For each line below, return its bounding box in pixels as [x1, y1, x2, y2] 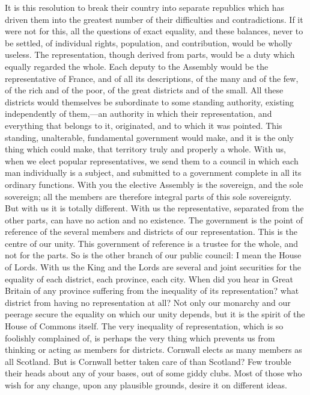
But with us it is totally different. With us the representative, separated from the [5, 202, 304, 214]
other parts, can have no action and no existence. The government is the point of [5, 213, 303, 226]
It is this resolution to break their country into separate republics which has [5, 1, 285, 13]
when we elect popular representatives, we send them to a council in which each [5, 154, 299, 167]
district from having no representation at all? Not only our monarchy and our [5, 296, 291, 308]
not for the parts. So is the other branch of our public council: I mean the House [5, 249, 302, 261]
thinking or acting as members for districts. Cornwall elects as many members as [5, 343, 302, 356]
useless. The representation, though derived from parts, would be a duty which [5, 48, 295, 61]
